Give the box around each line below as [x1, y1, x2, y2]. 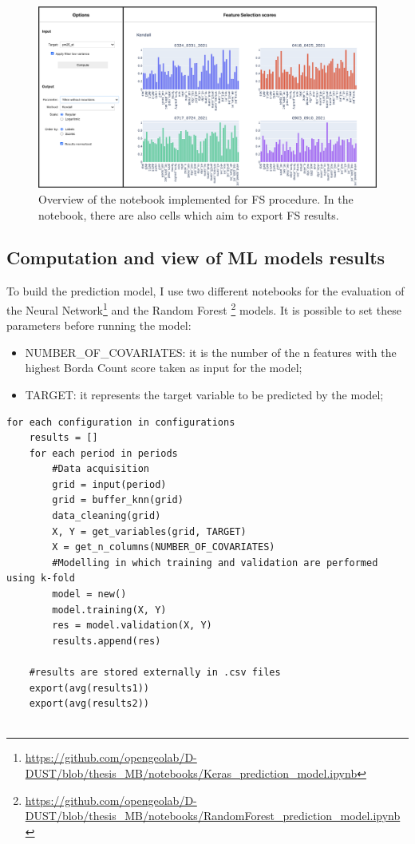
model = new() [52, 588, 127, 600]
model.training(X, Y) [52, 604, 167, 616]
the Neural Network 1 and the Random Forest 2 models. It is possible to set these [6, 299, 401, 318]
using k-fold [6, 573, 75, 584]
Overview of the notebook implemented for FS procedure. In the [38, 190, 354, 207]
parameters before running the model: [6, 317, 192, 334]
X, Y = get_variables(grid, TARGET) [52, 525, 247, 537]
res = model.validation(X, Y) [52, 620, 212, 632]
